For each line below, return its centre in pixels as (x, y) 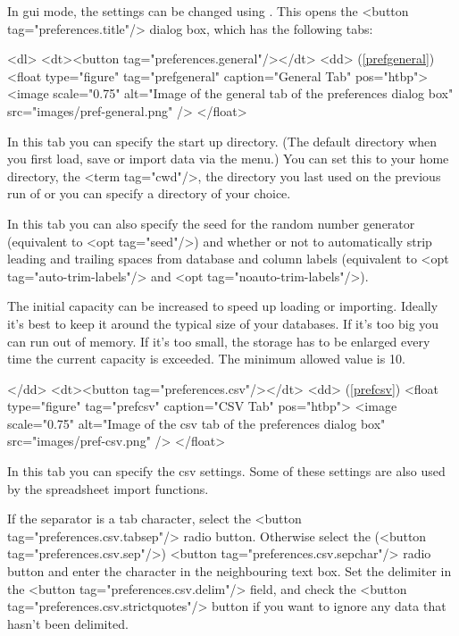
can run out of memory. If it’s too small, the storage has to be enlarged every (219, 341)
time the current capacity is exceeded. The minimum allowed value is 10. (206, 359)
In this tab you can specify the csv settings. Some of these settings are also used (226, 471)
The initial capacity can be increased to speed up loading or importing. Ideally (223, 306)
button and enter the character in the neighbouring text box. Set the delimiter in (229, 571)
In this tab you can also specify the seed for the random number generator (211, 223)
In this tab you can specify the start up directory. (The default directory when (222, 141)
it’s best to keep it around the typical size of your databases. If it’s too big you (223, 323)
